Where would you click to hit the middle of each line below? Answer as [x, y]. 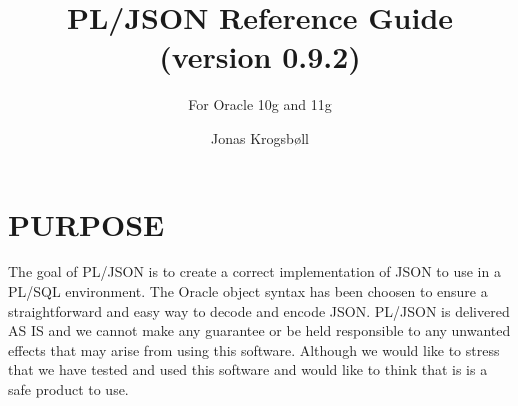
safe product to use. [68, 389]
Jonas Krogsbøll [259, 137]
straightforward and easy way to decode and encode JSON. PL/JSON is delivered [259, 310]
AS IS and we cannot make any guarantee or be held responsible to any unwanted [259, 330]
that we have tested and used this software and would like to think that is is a [248, 369]
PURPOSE [86, 223]
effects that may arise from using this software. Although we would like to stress [254, 349]
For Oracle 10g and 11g [260, 104]
